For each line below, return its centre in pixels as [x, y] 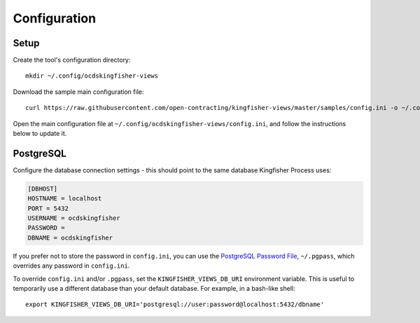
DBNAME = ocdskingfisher [70, 238]
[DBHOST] [43, 188]
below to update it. [40, 134]
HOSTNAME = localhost [65, 199]
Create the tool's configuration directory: [72, 60]
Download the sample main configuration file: [78, 92]
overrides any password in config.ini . [71, 266]
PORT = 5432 [48, 208]
